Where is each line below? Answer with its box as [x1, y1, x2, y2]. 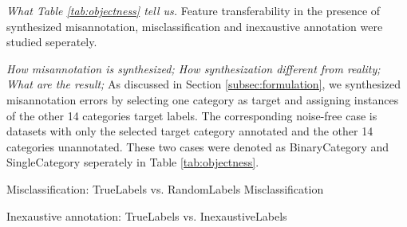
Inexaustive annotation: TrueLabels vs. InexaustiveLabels [6, 207, 287, 224]
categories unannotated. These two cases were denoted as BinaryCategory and [6, 138, 389, 155]
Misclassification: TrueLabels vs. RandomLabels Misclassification [6, 180, 324, 197]
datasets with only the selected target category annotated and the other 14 [6, 123, 373, 139]
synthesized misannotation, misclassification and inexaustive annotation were [6, 18, 383, 34]
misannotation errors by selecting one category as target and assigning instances [6, 91, 399, 108]
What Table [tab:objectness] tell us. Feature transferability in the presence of [6, 2, 381, 18]
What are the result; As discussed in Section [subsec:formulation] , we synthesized [6, 76, 401, 92]
